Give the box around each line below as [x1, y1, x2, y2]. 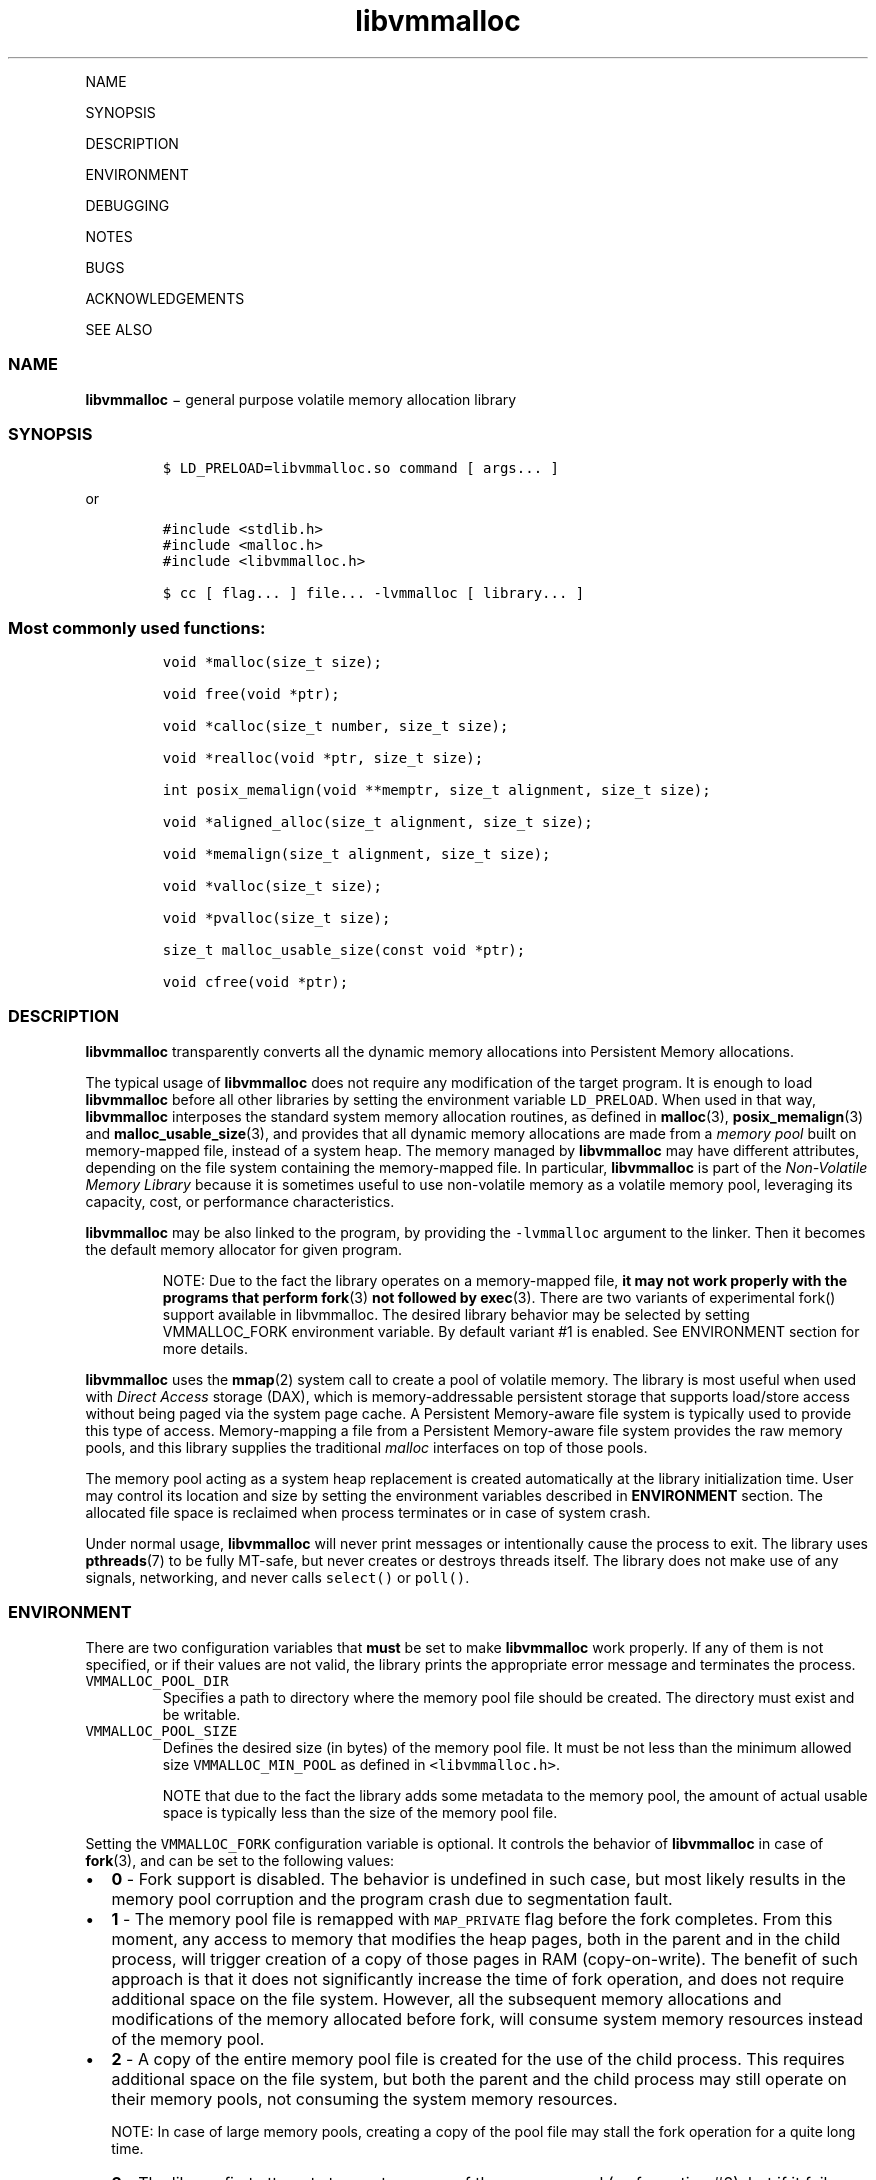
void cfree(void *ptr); [162, 974, 349, 990]
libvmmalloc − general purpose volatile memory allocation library [85, 390, 517, 408]
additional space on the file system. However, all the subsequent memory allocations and [111, 1988, 782, 2009]
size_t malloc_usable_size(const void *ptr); [162, 942, 526, 958]
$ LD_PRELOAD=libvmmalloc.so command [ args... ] [162, 460, 559, 477]
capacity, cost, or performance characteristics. [85, 1192, 395, 1210]
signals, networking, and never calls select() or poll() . [85, 1568, 470, 1586]
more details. [162, 1339, 249, 1357]
